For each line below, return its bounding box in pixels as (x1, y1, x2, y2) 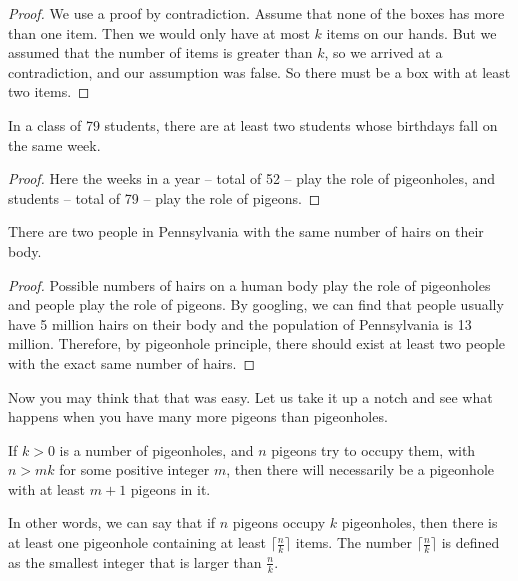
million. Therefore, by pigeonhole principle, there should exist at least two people (8, 333, 506, 354)
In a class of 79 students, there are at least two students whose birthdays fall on (8, 114, 498, 135)
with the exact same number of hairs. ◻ (8, 352, 256, 373)
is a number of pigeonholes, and (59, 439, 254, 460)
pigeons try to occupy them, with (271, 439, 476, 460)
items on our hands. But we (326, 22, 497, 43)
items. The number (295, 532, 413, 553)
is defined (441, 532, 500, 553)
